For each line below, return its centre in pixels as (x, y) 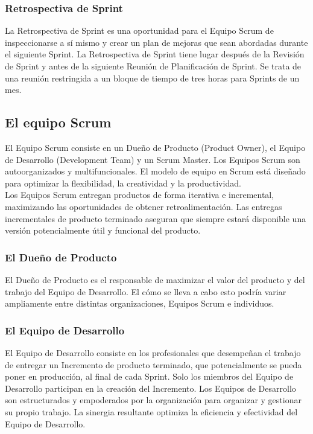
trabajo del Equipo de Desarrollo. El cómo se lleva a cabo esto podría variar (146, 291)
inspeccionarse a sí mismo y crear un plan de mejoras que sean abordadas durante (156, 42)
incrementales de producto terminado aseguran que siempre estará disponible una (156, 218)
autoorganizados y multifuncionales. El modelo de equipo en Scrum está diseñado (155, 171)
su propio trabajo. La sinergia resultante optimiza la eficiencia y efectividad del (151, 411)
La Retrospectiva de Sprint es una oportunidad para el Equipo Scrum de (139, 30)
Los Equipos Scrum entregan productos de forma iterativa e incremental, (140, 195)
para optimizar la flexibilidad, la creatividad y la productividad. (123, 183)
